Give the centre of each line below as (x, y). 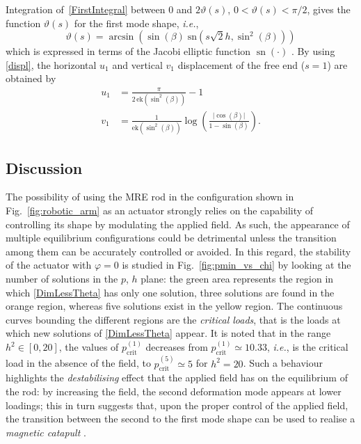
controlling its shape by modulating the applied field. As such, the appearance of (178, 224)
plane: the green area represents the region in (237, 278)
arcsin (121, 37)
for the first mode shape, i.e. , (136, 23)
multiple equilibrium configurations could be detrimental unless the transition (171, 238)
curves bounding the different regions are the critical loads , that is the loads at (173, 319)
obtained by (31, 78)
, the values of (89, 347)
